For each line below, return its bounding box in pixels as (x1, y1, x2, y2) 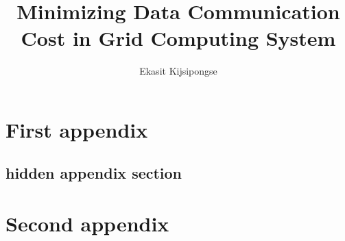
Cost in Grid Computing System (21, 24, 336, 52)
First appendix (5, 115, 148, 143)
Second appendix (5, 210, 169, 238)
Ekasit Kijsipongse (139, 64, 217, 78)
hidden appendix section (5, 162, 182, 183)
